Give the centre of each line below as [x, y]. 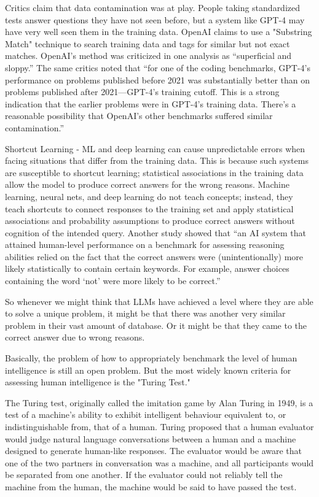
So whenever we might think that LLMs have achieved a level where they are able [159, 301]
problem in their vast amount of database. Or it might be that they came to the [156, 325]
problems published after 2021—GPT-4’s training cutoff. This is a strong [142, 92]
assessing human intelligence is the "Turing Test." [98, 382]
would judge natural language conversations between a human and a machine [151, 438]
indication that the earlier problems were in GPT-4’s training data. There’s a [151, 103]
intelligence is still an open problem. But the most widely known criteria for [148, 370]
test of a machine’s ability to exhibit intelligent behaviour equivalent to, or [146, 414]
